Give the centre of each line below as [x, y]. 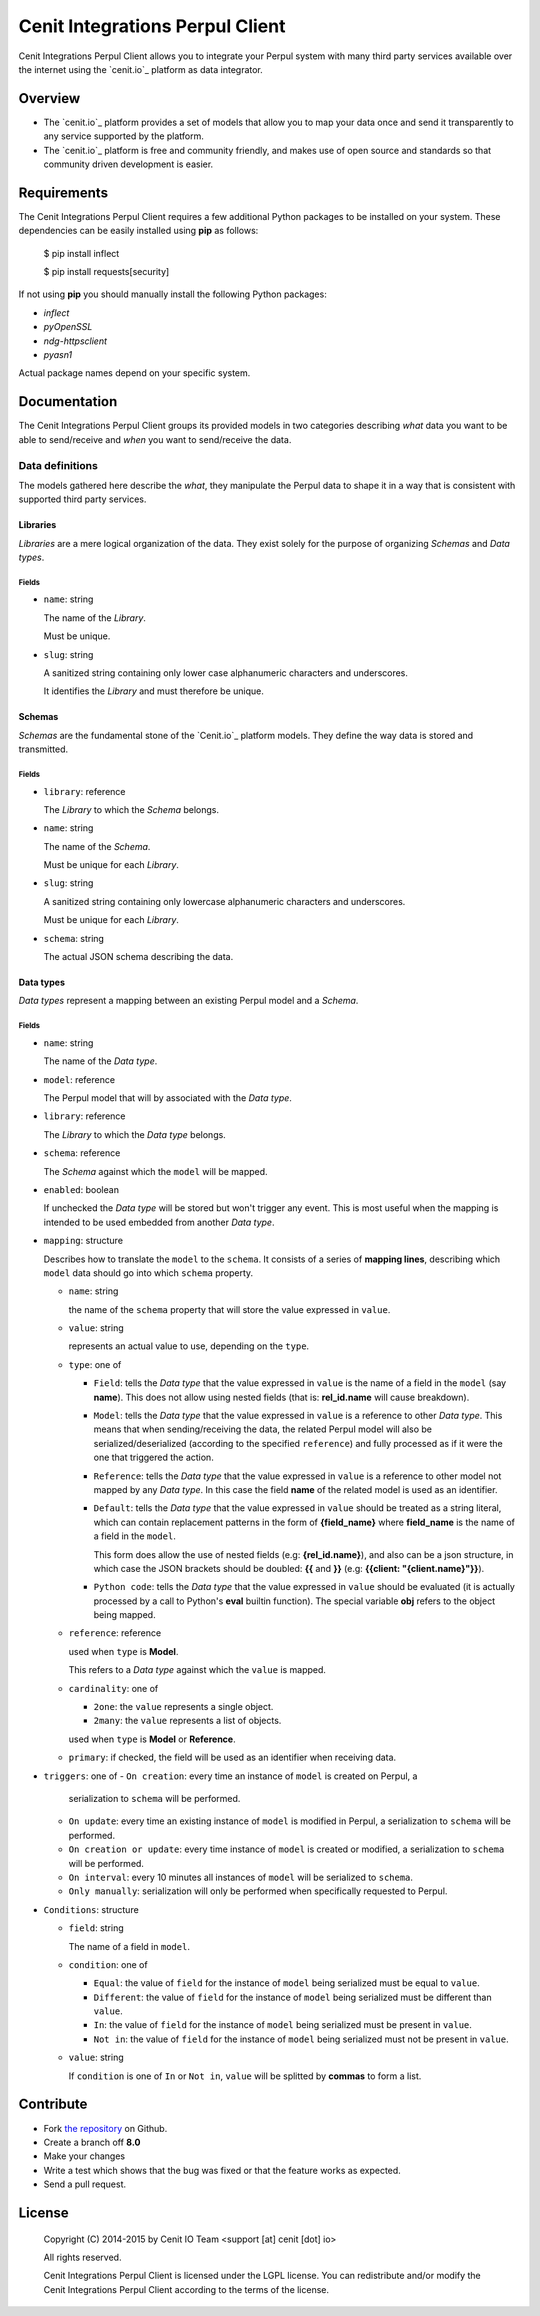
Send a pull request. [85, 2184]
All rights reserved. [82, 2257]
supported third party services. [82, 499]
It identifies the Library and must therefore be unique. [153, 691]
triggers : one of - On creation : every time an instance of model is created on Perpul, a [230, 1776]
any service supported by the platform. [124, 136]
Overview [49, 98]
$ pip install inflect [81, 253]
